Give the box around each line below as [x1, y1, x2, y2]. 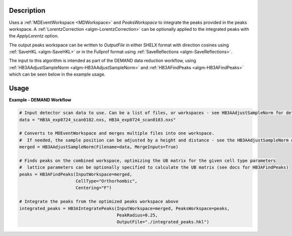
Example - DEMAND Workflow [9, 97, 72, 103]
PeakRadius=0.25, [116, 213, 158, 218]
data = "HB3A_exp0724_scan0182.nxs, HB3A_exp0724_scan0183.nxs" [19, 117, 176, 122]
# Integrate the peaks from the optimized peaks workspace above [19, 199, 179, 204]
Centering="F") [75, 185, 112, 191]
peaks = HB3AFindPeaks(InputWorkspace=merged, [19, 171, 132, 177]
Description [9, 6, 46, 15]
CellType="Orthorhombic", [75, 178, 138, 184]
